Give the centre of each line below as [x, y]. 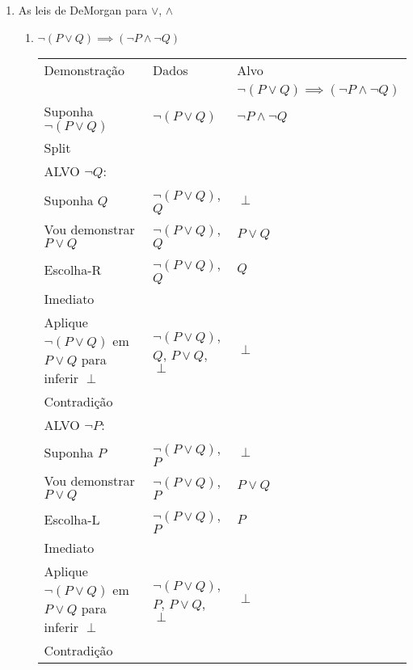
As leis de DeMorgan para [83, 10]
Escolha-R [73, 269]
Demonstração [84, 70]
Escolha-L [72, 520]
